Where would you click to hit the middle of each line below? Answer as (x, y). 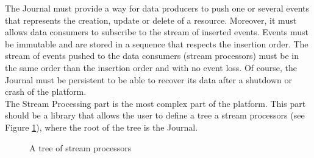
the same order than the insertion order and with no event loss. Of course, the (151, 67)
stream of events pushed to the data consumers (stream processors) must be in (152, 56)
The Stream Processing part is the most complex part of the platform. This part (155, 103)
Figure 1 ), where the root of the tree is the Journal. (102, 127)
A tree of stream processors (80, 147)
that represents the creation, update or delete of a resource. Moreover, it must (151, 20)
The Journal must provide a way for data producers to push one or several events (157, 8)
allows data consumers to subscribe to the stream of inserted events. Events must (157, 32)
